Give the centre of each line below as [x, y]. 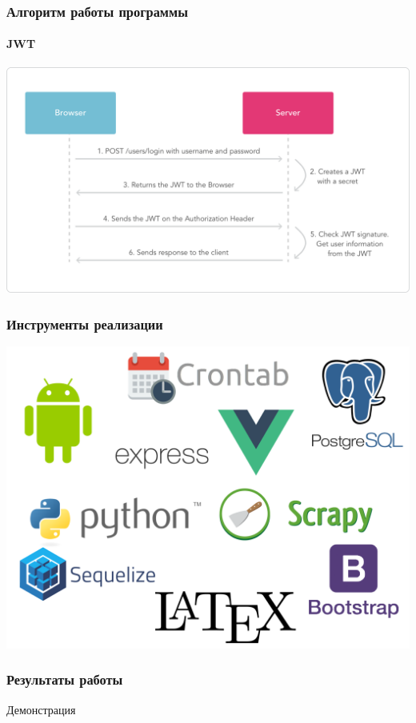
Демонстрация [41, 709]
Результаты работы [65, 679]
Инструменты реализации [85, 324]
